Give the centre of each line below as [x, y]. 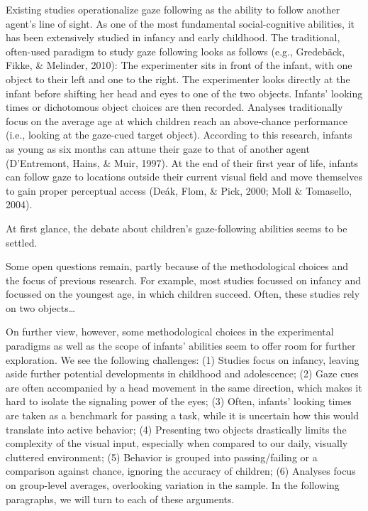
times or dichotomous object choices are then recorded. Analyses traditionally [174, 107]
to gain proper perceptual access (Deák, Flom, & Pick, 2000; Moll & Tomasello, [179, 190]
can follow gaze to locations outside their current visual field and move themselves [184, 177]
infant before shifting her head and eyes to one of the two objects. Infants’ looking [184, 93]
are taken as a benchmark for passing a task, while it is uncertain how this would [182, 415]
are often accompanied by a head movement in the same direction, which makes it [184, 387]
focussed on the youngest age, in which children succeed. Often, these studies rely [183, 294]
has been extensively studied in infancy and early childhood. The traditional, [173, 37]
